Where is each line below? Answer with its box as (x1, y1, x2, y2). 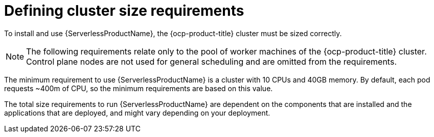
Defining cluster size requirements (4, 2, 244, 19)
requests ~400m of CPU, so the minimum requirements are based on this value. (4, 84, 273, 93)
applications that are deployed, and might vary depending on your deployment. (4, 108, 270, 117)
